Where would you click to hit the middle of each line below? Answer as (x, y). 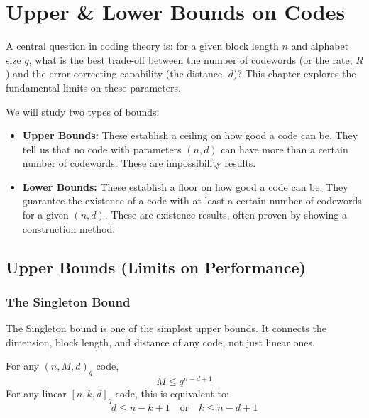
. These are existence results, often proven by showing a (226, 215)
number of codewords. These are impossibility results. (139, 163)
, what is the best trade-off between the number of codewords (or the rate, (191, 59)
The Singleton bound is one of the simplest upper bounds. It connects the (166, 328)
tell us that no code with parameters (102, 149)
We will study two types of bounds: (83, 111)
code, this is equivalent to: (172, 394)
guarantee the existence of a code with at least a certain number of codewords (192, 200)
